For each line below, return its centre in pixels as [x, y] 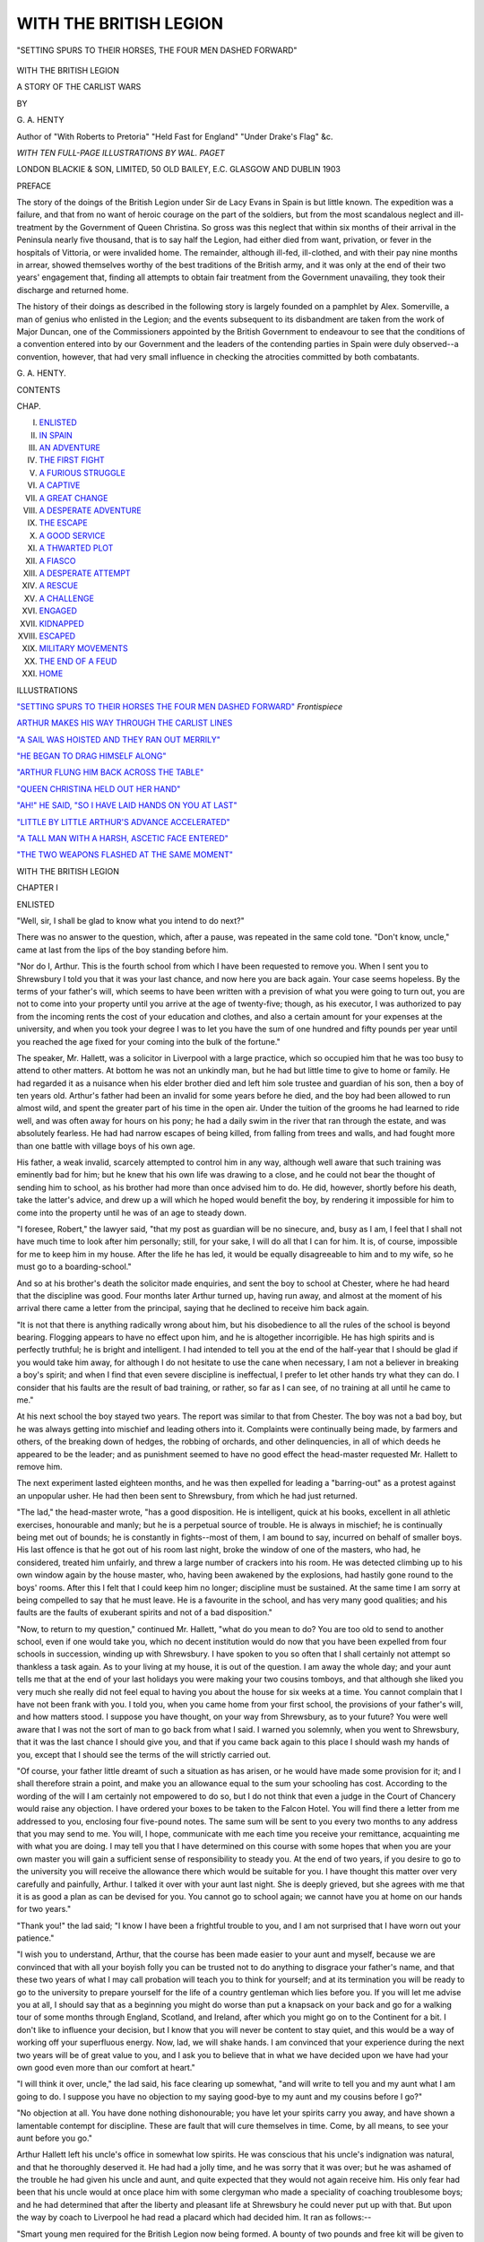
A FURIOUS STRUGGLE [82, 473]
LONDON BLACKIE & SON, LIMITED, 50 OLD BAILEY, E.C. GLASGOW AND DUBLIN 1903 [178, 169]
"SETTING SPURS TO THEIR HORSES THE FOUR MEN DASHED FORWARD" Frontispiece [180, 706]
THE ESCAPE [64, 523]
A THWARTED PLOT [76, 548]
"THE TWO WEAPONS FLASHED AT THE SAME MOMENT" [125, 855]
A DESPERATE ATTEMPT [85, 573]
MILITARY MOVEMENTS [84, 648]
